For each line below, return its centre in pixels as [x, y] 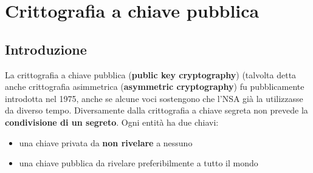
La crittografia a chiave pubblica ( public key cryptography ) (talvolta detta [151, 74]
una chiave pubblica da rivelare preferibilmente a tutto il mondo [139, 163]
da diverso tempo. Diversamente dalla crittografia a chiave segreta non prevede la [156, 110]
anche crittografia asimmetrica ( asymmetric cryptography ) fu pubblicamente [155, 86]
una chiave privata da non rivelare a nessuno [106, 142]
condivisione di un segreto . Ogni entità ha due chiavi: [112, 122]
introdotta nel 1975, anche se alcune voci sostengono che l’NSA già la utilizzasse [154, 98]
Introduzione [46, 49]
